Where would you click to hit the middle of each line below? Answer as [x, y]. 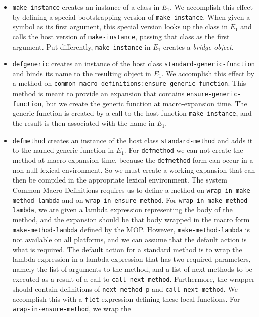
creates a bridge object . [198, 46]
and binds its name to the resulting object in [82, 73]
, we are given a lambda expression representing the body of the [133, 210]
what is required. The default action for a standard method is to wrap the [127, 249]
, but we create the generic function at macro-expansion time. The [144, 103]
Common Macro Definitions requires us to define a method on [109, 189]
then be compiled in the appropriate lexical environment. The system [120, 180]
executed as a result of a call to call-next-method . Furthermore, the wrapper [134, 279]
